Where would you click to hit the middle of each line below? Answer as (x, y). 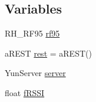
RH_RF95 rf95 (32, 33)
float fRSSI (25, 92)
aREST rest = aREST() (48, 53)
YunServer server (35, 73)
